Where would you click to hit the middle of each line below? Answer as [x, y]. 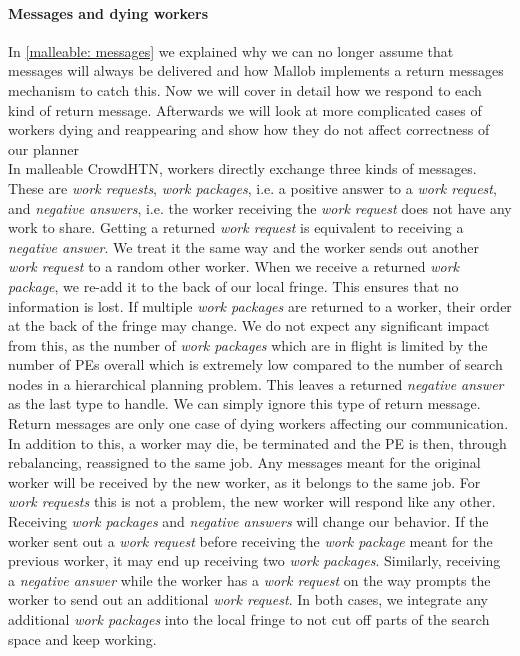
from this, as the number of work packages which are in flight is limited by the [248, 344]
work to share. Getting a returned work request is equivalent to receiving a [236, 227]
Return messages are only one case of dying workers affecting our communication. [258, 423]
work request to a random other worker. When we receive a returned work [234, 266]
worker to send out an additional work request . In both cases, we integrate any [248, 599]
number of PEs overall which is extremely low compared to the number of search [255, 364]
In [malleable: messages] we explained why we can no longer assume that [231, 50]
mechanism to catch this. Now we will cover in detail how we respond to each [245, 89]
